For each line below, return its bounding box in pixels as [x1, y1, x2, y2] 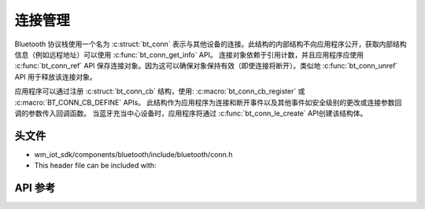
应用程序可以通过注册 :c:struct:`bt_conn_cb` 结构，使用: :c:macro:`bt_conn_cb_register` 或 [14, 86, 305, 96]
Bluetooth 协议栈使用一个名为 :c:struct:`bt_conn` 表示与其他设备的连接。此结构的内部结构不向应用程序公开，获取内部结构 [14, 39, 407, 49]
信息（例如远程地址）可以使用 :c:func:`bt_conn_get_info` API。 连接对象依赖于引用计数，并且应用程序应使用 [14, 49, 364, 59]
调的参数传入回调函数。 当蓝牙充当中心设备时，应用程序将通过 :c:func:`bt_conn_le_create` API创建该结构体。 [14, 108, 368, 118]
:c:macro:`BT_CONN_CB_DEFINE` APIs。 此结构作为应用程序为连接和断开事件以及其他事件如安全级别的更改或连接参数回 [14, 97, 402, 107]
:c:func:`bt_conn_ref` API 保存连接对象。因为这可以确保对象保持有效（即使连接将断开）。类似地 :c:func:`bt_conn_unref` [14, 61, 398, 71]
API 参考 [14, 181, 56, 194]
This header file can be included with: [34, 161, 157, 170]
